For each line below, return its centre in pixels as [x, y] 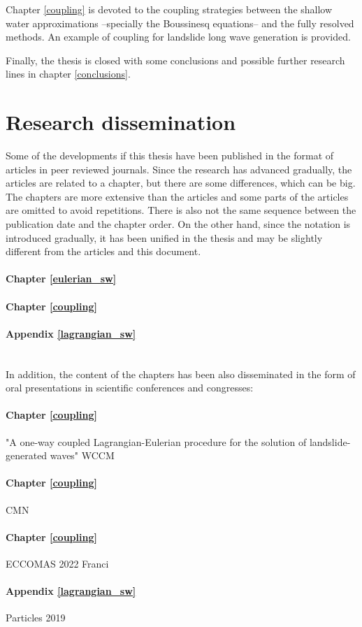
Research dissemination [121, 122]
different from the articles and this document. [103, 251]
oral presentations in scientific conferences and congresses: [130, 388]
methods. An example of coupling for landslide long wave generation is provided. [178, 37]
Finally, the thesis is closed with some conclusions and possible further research [175, 60]
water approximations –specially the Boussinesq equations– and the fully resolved [180, 23]
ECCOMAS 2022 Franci [57, 563]
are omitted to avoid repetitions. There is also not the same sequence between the [181, 210]
